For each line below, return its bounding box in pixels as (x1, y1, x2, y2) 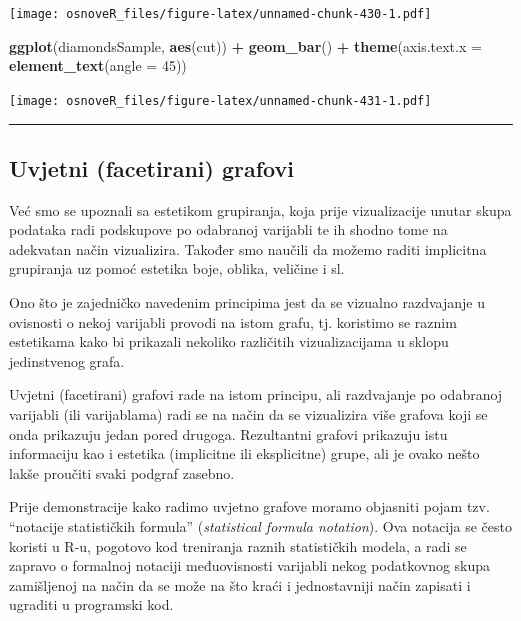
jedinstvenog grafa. (9, 350, 125, 371)
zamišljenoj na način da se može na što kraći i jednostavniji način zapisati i (9, 574, 471, 595)
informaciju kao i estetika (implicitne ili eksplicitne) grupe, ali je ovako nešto (9, 443, 480, 464)
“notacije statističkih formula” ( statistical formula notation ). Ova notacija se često (9, 516, 512, 537)
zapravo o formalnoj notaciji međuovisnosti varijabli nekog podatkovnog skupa (9, 555, 491, 576)
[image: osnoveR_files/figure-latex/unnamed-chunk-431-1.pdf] (9, 93, 432, 108)
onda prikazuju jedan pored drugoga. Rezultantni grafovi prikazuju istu (9, 423, 448, 444)
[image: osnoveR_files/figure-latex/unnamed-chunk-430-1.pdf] (9, 7, 432, 21)
